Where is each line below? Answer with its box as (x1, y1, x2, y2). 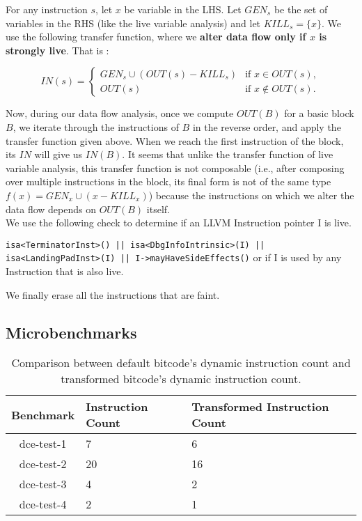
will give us (34, 147, 83, 162)
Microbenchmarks (6, 321, 137, 343)
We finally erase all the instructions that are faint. (6, 287, 220, 302)
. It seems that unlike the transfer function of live (122, 147, 333, 162)
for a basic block (284, 106, 354, 120)
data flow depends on (6, 201, 96, 216)
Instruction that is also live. (6, 264, 124, 279)
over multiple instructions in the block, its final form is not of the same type (6, 174, 331, 189)
